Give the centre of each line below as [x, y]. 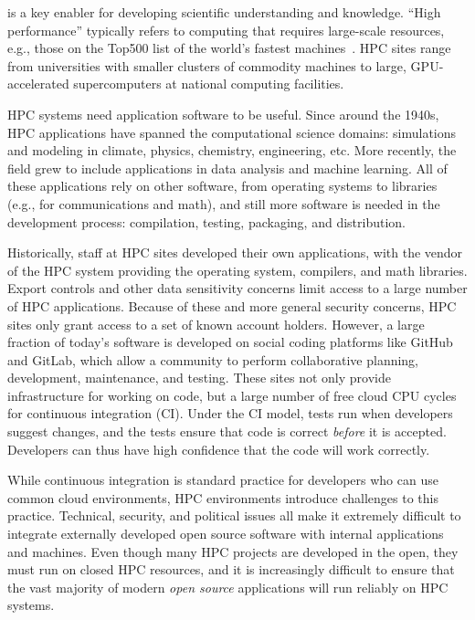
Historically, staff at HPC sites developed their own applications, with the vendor [235, 252]
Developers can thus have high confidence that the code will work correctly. [219, 449]
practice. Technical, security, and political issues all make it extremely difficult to [234, 515]
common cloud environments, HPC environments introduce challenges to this [223, 497]
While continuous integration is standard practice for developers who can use [223, 480]
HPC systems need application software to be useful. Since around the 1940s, [223, 114]
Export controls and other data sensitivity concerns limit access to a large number [237, 288]
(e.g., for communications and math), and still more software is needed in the [224, 203]
